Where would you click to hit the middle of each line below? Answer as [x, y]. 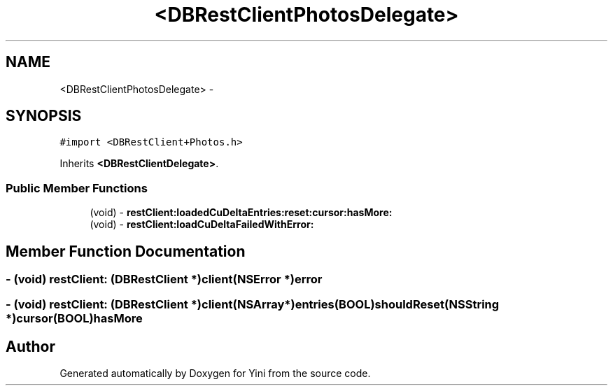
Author [30, 346]
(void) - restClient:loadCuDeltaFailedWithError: [202, 225]
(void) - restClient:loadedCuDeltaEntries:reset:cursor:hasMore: [241, 213]
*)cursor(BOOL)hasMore [74, 319]
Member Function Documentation [126, 251]
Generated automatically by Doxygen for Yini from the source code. [215, 374]
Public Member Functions [77, 188]
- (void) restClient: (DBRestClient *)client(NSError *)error [164, 279]
